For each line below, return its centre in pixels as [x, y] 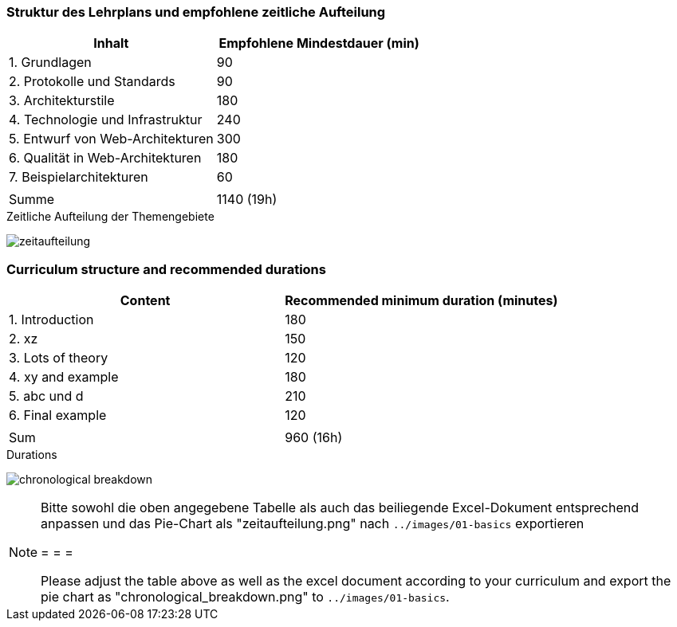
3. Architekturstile [62, 101]
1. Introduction [51, 320]
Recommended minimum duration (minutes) [421, 301]
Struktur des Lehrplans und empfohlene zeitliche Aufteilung [196, 12]
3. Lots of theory [59, 358]
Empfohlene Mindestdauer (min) [319, 43]
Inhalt [111, 43]
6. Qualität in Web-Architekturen [105, 158]
